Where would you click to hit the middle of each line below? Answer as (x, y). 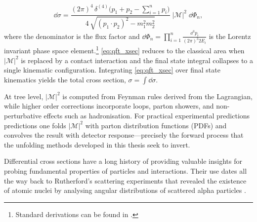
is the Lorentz (230, 36)
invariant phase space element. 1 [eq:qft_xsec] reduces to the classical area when (124, 50)
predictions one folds (35, 125)
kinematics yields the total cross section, (65, 79)
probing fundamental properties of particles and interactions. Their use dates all (126, 171)
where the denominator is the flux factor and (72, 36)
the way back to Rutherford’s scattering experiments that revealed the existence (125, 180)
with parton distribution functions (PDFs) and (156, 125)
